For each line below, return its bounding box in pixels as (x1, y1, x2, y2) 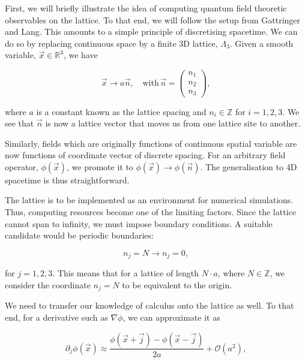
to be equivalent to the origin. (122, 278, 232, 291)
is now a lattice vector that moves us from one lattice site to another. (45, 117, 301, 129)
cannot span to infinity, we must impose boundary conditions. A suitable (5, 217, 273, 230)
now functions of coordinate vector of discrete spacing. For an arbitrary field (5, 149, 286, 161)
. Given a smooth (229, 37, 294, 49)
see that (5, 117, 34, 129)
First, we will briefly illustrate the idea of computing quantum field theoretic (5, 2, 287, 14)
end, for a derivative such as (5, 310, 108, 323)
